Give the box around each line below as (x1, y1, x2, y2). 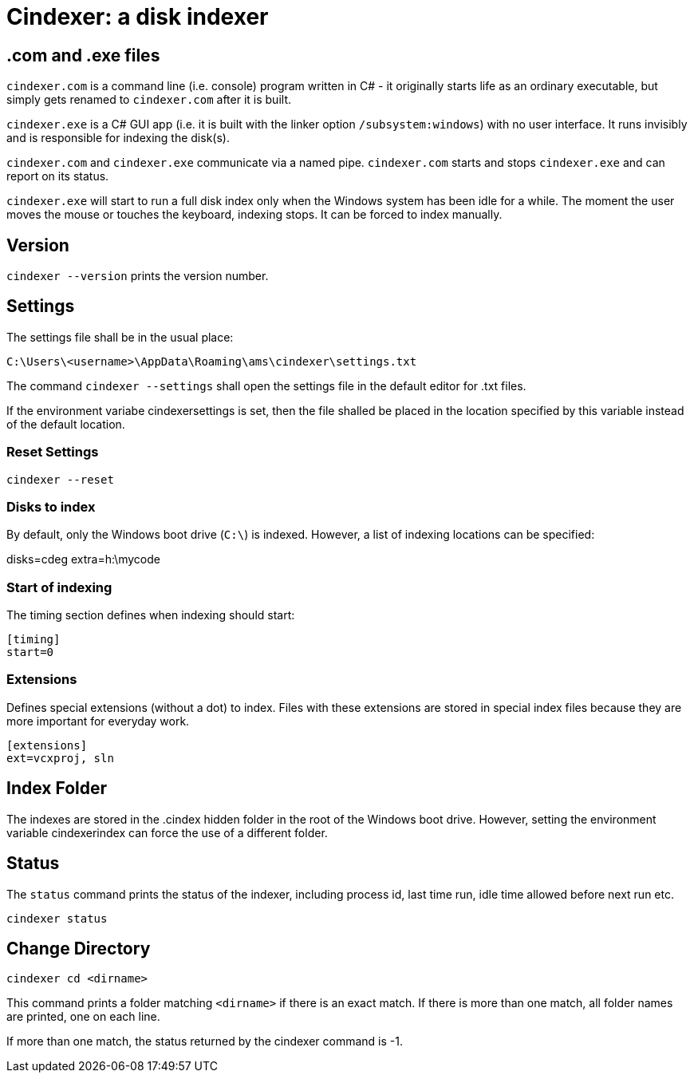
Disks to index (6, 498, 96, 515)
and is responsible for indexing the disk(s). (6, 131, 230, 145)
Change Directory (6, 938, 151, 958)
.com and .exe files (6, 45, 160, 65)
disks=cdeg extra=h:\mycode (6, 552, 160, 567)
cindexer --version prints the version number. (6, 269, 269, 283)
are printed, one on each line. (6, 1010, 160, 1024)
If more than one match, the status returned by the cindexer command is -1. (6, 1034, 404, 1049)
